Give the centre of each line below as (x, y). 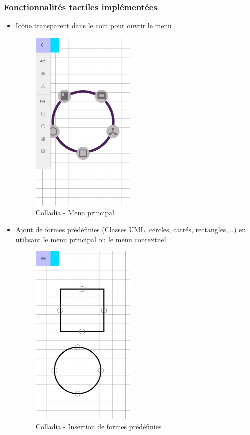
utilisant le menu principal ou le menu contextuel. (92, 239)
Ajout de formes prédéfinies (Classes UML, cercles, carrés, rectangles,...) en (131, 229)
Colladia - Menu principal (75, 212)
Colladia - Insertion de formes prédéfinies (99, 426)
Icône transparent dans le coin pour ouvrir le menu (94, 25)
